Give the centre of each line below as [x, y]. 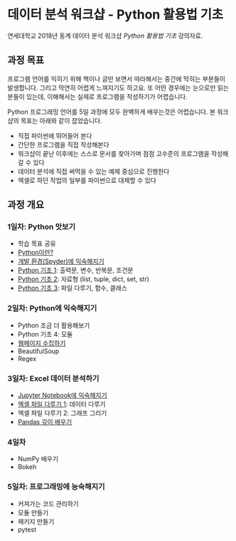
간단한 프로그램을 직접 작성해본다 [63, 145]
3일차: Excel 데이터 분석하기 [53, 378]
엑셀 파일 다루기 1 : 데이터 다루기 [61, 404]
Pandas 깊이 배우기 [45, 422]
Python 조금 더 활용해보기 [54, 325]
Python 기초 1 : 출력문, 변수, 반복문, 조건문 [75, 270]
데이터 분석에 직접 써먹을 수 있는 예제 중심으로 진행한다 [93, 171]
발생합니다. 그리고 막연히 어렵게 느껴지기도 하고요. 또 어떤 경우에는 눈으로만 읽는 [118, 88]
